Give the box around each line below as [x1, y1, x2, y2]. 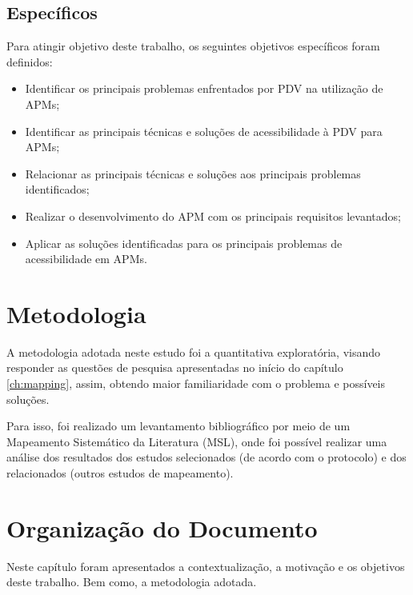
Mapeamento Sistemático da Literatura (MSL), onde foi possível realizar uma [6, 433, 387, 449]
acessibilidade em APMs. [25, 250, 147, 267]
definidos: [6, 53, 53, 70]
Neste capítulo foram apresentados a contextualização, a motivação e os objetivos [6, 557, 405, 574]
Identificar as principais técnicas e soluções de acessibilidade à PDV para [25, 122, 383, 139]
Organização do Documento [6, 511, 318, 544]
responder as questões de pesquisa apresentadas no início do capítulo [6, 359, 343, 376]
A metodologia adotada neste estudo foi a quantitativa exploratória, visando [6, 343, 381, 360]
